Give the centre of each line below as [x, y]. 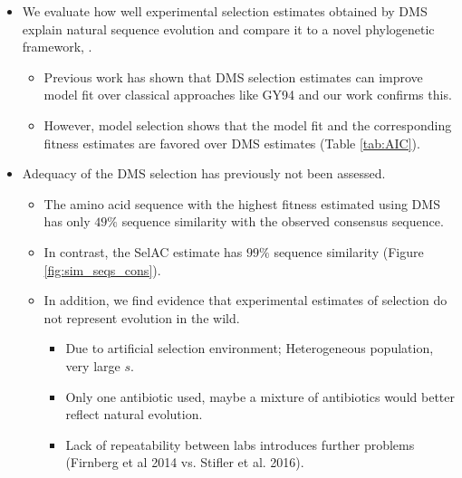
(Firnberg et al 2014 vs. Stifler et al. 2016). [185, 462]
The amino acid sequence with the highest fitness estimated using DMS [242, 203]
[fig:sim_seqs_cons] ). [102, 269]
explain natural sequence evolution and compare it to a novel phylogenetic [228, 29]
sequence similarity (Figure [349, 251]
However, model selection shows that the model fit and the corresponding [248, 124]
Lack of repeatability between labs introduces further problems [240, 444]
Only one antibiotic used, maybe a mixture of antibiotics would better [260, 396]
